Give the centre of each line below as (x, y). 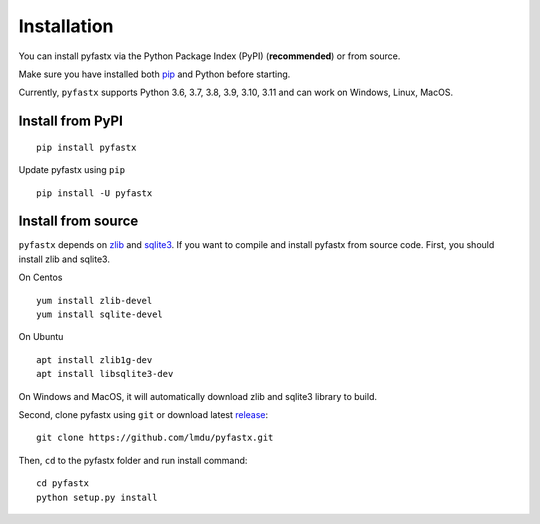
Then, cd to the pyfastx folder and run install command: (133, 460)
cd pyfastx (63, 483)
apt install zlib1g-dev (94, 359)
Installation (66, 26)
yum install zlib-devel (94, 300)
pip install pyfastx (86, 147)
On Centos (40, 277)
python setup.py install (97, 497)
